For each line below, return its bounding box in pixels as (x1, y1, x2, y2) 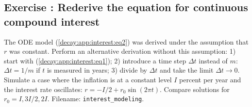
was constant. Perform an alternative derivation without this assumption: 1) (9, 46, 236, 56)
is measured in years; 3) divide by (47, 65, 147, 75)
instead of (199, 55, 228, 65)
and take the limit (160, 65, 214, 75)
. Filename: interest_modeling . (47, 93, 144, 104)
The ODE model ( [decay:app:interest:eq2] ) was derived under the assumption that (4, 36, 249, 46)
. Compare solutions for (160, 84, 230, 94)
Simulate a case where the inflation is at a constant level (4, 74, 172, 84)
